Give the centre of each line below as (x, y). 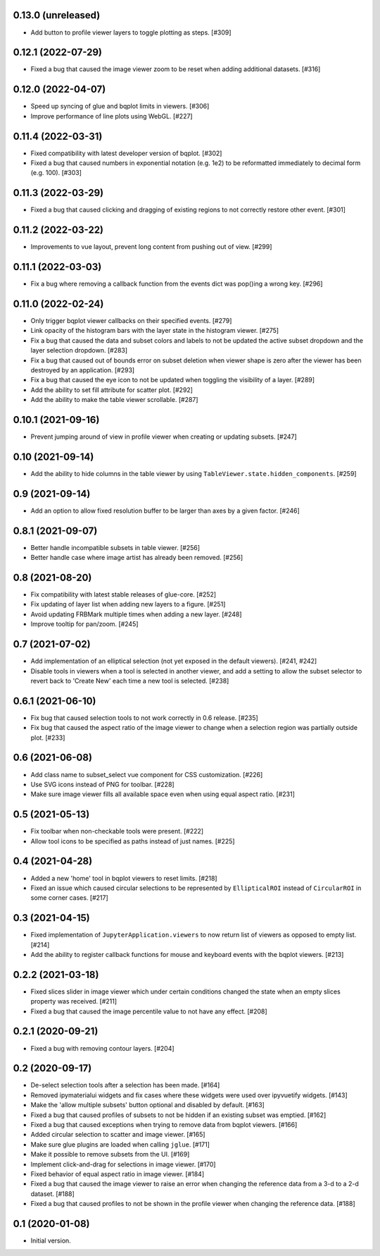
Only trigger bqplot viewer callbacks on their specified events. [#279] (131, 321)
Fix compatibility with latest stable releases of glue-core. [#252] (123, 595)
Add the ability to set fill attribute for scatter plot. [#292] (112, 390)
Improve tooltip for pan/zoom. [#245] (84, 624)
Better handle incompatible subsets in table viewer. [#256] (115, 547)
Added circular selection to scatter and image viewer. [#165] (118, 1135)
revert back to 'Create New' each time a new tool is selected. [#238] (130, 681)
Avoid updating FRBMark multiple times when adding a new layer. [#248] (136, 614)
